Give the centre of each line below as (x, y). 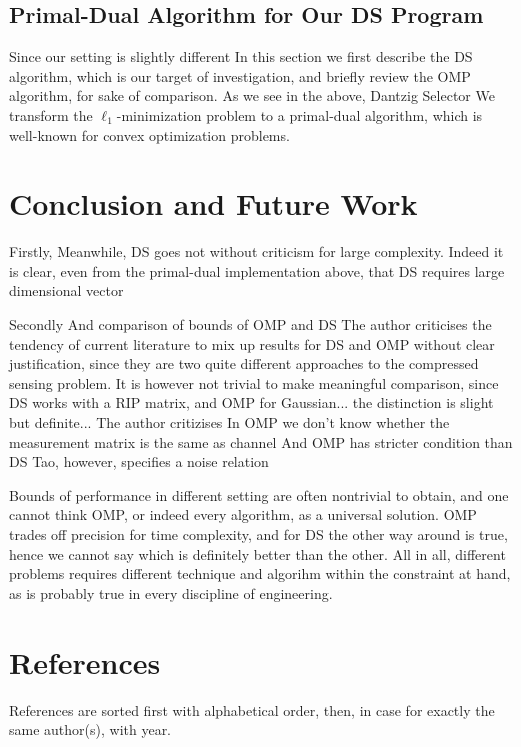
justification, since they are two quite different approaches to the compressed (244, 363)
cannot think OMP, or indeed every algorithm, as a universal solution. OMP (243, 514)
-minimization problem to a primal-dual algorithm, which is (299, 114)
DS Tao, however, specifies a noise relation (139, 461)
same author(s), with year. (90, 729)
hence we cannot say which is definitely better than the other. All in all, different (257, 553)
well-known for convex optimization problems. (149, 134)
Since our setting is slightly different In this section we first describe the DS (241, 56)
